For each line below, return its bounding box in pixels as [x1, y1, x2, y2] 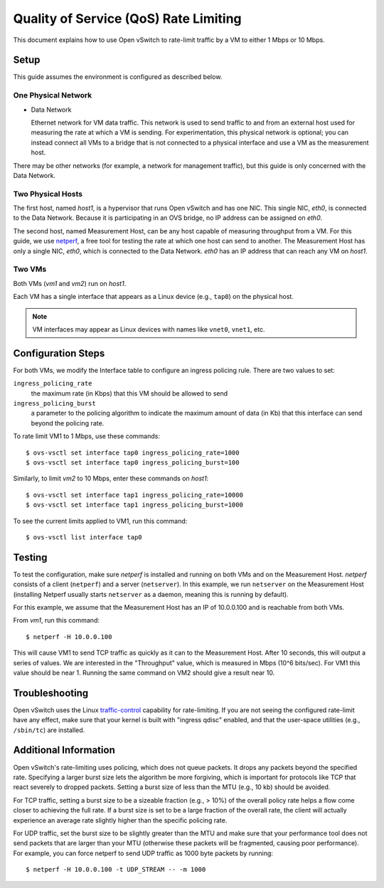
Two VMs [13, 264, 47, 274]
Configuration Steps [13, 347, 105, 359]
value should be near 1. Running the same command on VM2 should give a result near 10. [13, 668, 275, 677]
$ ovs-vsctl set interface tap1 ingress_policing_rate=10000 [26, 491, 243, 499]
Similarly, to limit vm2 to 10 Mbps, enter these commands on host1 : [13, 474, 209, 483]
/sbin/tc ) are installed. [13, 726, 85, 734]
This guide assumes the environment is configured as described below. [13, 73, 223, 81]
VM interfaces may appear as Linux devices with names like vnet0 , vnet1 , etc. [32, 324, 265, 334]
